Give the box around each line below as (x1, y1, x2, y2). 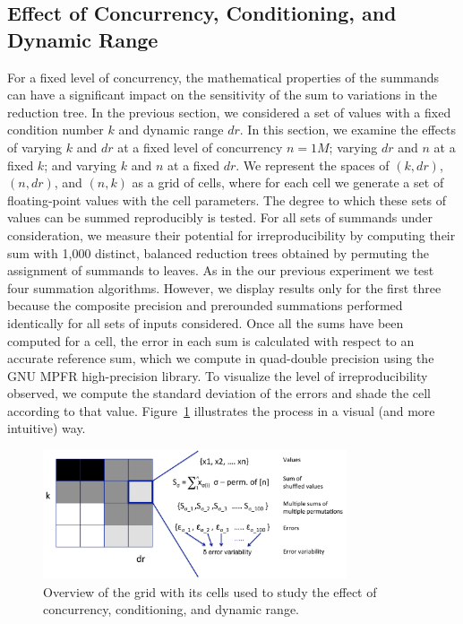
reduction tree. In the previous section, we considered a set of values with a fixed (7, 102, 451, 121)
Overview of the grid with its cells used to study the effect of (43, 582, 377, 601)
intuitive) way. (7, 419, 86, 438)
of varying (7, 137, 63, 156)
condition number (7, 120, 104, 139)
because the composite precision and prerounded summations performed (7, 296, 403, 315)
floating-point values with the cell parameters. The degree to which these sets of (7, 190, 447, 209)
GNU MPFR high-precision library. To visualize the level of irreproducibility (7, 366, 428, 385)
